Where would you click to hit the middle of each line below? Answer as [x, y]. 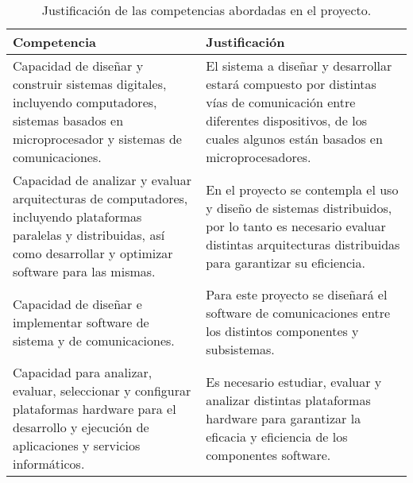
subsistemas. [240, 349]
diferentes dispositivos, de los [286, 120]
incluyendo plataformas [77, 216]
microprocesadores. [259, 157]
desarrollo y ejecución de [81, 427]
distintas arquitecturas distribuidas [303, 244]
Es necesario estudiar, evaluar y [294, 381]
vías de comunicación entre [281, 102]
